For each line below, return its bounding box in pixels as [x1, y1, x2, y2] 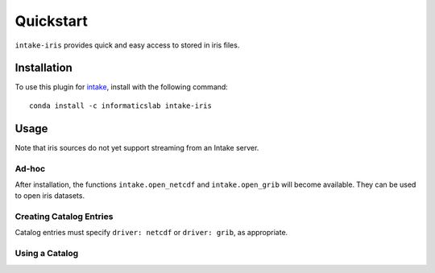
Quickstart [14, 12, 89, 30]
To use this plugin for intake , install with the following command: [14, 82, 229, 92]
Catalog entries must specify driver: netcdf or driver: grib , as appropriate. [14, 228, 288, 238]
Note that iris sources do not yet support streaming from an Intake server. [14, 143, 259, 152]
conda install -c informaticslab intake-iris [29, 101, 213, 110]
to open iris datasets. [14, 191, 85, 201]
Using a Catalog [14, 248, 79, 259]
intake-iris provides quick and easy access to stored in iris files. [14, 40, 240, 50]
